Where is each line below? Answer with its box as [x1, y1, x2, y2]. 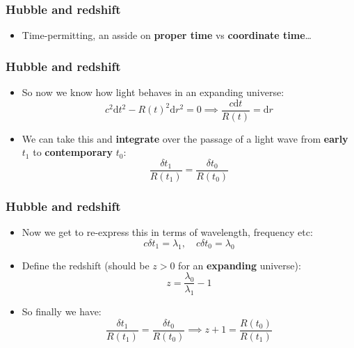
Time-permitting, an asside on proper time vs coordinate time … [22, 28, 312, 42]
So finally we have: [22, 304, 102, 318]
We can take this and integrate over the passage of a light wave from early [22, 131, 348, 145]
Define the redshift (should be [22, 258, 150, 272]
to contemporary [33, 145, 113, 159]
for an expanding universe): [178, 258, 301, 272]
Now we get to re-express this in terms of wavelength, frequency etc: [22, 225, 313, 239]
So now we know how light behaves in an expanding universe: [22, 85, 284, 100]
